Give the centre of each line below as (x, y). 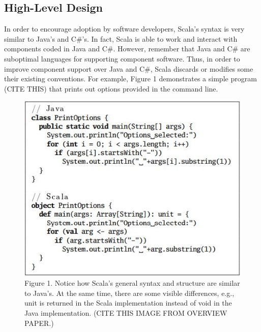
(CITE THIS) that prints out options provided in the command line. (111, 88)
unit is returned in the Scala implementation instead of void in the (128, 303)
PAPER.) (39, 323)
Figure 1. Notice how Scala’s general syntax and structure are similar (132, 283)
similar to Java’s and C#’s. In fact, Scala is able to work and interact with (121, 38)
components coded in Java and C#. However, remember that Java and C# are (127, 49)
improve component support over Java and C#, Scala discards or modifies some (129, 68)
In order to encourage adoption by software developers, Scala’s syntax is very (124, 29)
